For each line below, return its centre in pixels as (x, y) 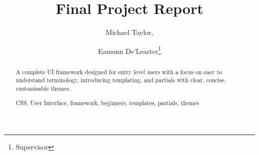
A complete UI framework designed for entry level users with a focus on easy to (119, 72)
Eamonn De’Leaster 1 (129, 50)
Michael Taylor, (129, 32)
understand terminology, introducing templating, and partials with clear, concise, (121, 80)
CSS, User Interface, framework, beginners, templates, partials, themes (107, 102)
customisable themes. (43, 88)
